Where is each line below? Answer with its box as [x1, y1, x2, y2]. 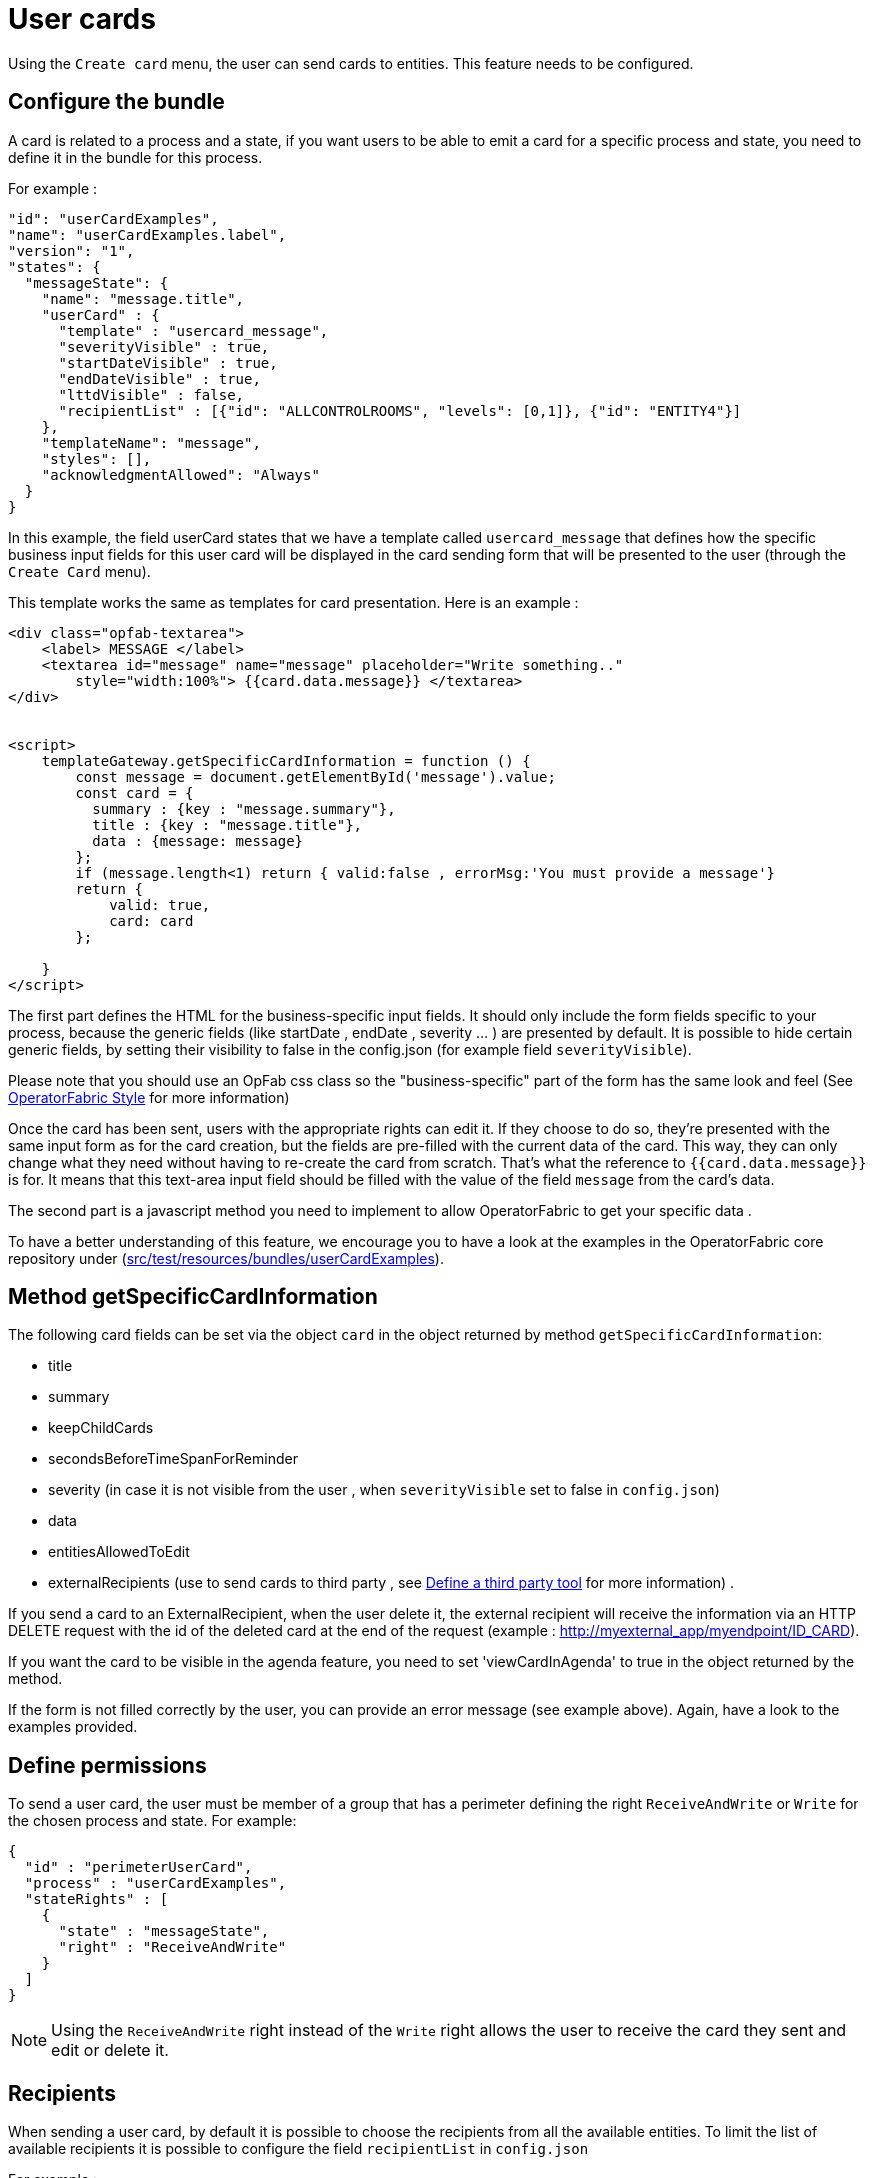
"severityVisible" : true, [58, 338, 270, 355]
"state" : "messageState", [58, 1923, 270, 1940]
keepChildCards [48, 1419, 154, 1437]
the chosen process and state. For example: [8, 1812, 297, 1830]
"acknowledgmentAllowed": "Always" [41, 466, 320, 483]
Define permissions [8, 1752, 207, 1778]
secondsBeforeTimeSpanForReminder [48, 1450, 298, 1468]
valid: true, [109, 896, 211, 913]
